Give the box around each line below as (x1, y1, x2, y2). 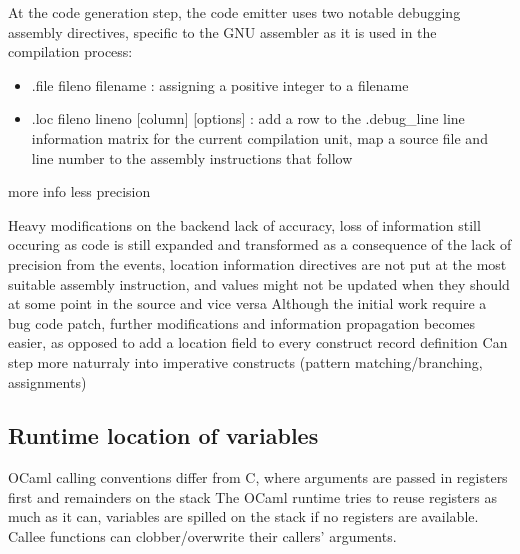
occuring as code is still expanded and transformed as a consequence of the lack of (8, 234, 512, 255)
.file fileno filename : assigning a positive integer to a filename (31, 74, 409, 95)
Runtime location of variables (8, 420, 319, 451)
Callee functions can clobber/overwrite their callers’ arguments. (8, 526, 397, 547)
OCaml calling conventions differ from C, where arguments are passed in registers (8, 467, 508, 488)
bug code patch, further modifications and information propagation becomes (8, 312, 476, 333)
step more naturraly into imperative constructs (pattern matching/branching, (8, 351, 483, 372)
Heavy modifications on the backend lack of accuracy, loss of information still (8, 214, 481, 235)
